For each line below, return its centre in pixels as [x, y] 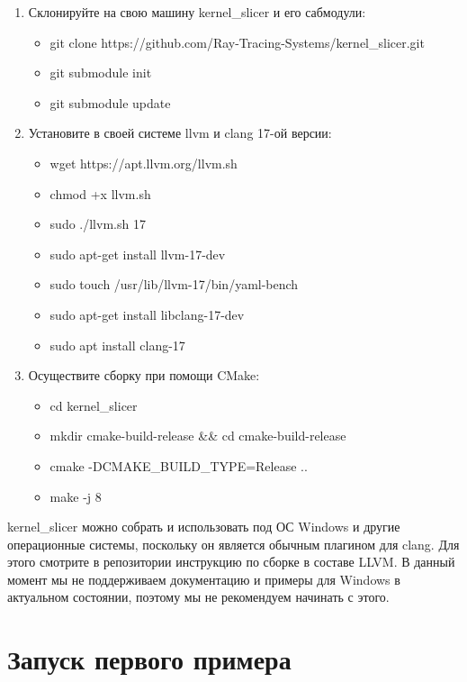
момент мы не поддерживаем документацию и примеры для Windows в [204, 579]
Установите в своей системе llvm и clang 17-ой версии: [180, 133]
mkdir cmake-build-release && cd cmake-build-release [198, 436]
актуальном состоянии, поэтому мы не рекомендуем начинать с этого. [198, 597]
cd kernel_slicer [94, 405]
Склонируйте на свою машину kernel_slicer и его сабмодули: [197, 12]
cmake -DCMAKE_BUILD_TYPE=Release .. [179, 465]
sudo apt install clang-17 [117, 345]
